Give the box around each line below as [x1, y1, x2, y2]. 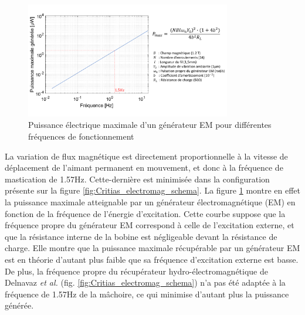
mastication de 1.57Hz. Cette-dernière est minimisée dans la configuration [5, 172, 270, 185]
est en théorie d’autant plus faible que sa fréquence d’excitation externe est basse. [5, 253, 299, 265]
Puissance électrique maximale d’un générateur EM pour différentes [28, 118, 272, 131]
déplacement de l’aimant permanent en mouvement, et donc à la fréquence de [5, 161, 283, 174]
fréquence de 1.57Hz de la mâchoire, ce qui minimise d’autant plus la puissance [5, 287, 289, 300]
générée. [5, 299, 34, 311]
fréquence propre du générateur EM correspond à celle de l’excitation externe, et [5, 219, 294, 231]
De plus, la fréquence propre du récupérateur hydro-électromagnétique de [5, 265, 268, 277]
